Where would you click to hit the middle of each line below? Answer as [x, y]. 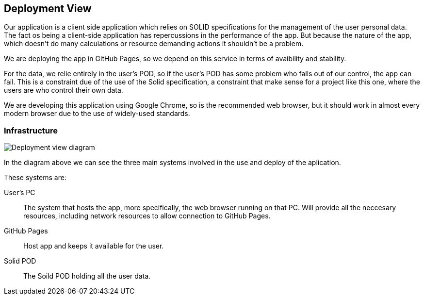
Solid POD [20, 261]
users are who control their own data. [64, 90]
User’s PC [20, 193]
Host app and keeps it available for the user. [94, 246]
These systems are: [35, 178]
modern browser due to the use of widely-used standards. [97, 114]
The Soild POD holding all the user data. [87, 276]
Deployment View [48, 8]
